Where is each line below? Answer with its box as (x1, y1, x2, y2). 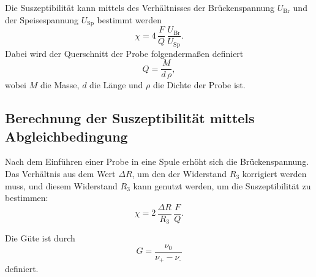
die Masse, (40, 78, 80, 91)
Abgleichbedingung (5, 126, 128, 145)
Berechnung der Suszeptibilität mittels (5, 108, 255, 127)
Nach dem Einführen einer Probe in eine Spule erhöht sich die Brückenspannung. (5, 155, 309, 168)
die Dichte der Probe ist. (152, 78, 246, 91)
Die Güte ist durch (5, 232, 75, 245)
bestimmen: (5, 191, 48, 204)
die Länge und (89, 78, 143, 91)
